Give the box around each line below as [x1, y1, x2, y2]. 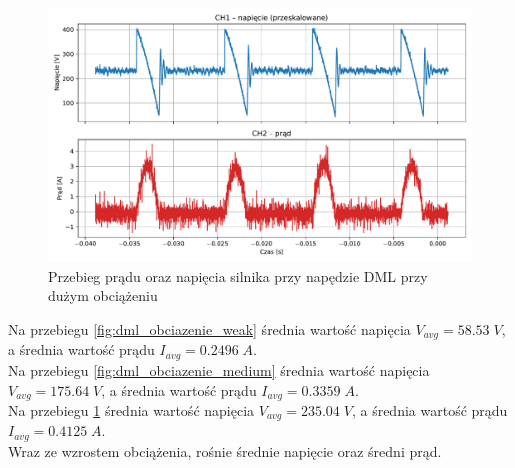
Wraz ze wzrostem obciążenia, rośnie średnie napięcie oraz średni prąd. [8, 440, 442, 461]
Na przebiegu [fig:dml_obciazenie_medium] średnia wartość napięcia [8, 359, 430, 380]
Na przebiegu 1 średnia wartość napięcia [8, 399, 255, 420]
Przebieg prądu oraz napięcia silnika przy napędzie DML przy [48, 265, 428, 286]
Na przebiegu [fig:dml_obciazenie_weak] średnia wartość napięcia [8, 319, 411, 340]
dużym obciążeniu [48, 285, 158, 306]
